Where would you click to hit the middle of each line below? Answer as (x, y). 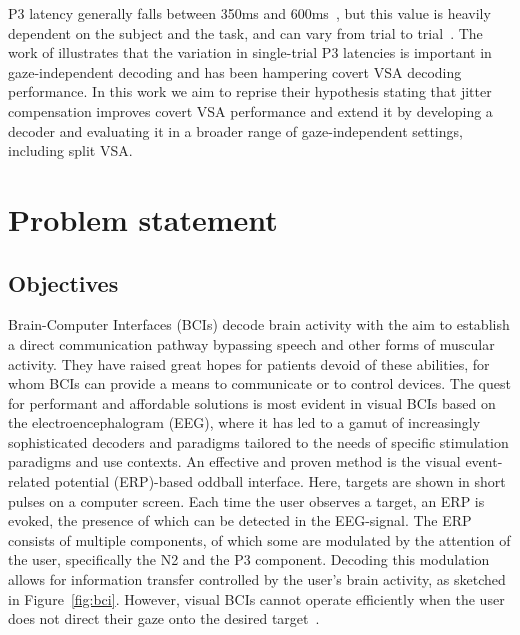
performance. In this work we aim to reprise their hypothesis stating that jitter (250, 91)
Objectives (63, 282)
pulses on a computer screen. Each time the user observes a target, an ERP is (246, 500)
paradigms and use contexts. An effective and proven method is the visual (234, 461)
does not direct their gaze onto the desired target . (164, 618)
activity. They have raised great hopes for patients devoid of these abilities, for (249, 363)
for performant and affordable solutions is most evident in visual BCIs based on (252, 402)
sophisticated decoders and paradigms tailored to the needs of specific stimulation (258, 441)
